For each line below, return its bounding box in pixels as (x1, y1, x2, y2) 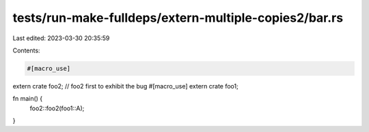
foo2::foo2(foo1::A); (29, 104, 85, 112)
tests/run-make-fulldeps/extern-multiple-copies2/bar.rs (12, 10, 344, 25)
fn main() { (12, 95, 43, 103)
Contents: (12, 46, 40, 54)
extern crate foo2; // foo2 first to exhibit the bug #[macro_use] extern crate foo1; (12, 82, 238, 90)
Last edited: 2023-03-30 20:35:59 (12, 34, 110, 42)
